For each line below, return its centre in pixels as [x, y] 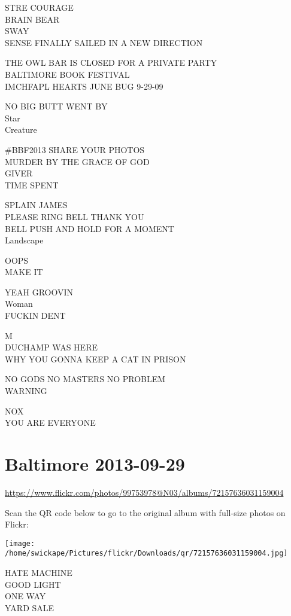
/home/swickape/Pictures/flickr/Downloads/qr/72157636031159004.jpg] [146, 554]
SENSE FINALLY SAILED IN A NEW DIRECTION [104, 42]
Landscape [24, 240]
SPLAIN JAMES [36, 205]
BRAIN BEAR [32, 19]
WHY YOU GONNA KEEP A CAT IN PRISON [96, 359]
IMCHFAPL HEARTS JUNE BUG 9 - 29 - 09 [84, 86]
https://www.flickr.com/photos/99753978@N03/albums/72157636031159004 [144, 492]
